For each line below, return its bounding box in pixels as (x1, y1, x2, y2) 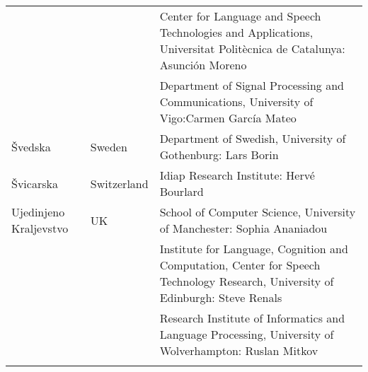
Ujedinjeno (11, 204, 65, 220)
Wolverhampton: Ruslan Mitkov (159, 342, 318, 359)
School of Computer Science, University (159, 204, 356, 220)
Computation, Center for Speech (159, 257, 321, 273)
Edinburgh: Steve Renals (159, 289, 282, 306)
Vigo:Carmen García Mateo (159, 110, 297, 126)
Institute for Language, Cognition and (159, 240, 348, 257)
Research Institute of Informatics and (159, 310, 345, 326)
